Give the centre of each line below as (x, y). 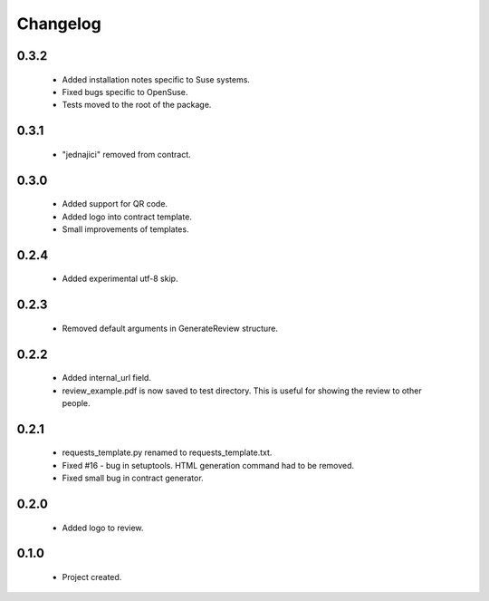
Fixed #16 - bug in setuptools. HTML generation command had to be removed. (208, 465)
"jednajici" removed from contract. (127, 154)
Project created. (92, 577)
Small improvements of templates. (125, 229)
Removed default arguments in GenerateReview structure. (170, 328)
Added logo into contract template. (127, 217)
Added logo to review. (103, 528)
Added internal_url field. (106, 378)
